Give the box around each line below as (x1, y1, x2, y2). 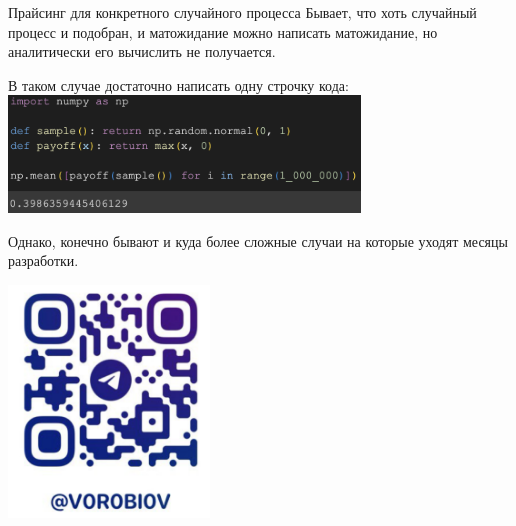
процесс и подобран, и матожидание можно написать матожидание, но (8, 21, 438, 42)
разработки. (8, 250, 79, 271)
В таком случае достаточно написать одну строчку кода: (8, 74, 349, 95)
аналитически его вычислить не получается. (8, 41, 276, 62)
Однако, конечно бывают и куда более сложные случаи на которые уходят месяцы (8, 230, 508, 251)
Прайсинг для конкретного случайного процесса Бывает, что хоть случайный (8, 2, 477, 22)
